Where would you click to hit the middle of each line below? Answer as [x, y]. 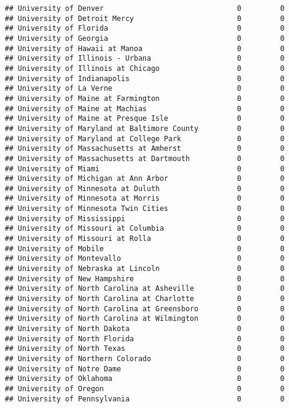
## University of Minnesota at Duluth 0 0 [145, 188]
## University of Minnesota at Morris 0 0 [145, 199]
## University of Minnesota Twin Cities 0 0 [145, 209]
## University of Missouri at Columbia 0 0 [145, 229]
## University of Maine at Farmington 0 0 [145, 98]
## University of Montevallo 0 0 [145, 259]
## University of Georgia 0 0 [145, 38]
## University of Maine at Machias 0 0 [145, 108]
